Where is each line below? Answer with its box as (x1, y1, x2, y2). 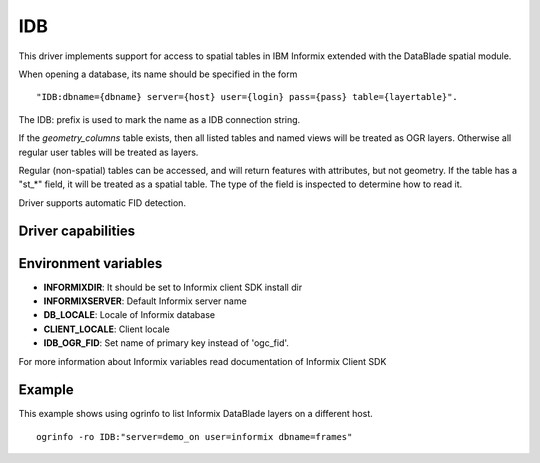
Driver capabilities (18, 223, 136, 240)
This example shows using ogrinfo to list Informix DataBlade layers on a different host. (18, 408, 374, 420)
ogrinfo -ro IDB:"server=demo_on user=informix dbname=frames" (36, 431, 353, 442)
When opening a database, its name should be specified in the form (18, 68, 298, 80)
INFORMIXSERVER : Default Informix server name (43, 295, 247, 307)
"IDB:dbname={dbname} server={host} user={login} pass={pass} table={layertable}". (36, 91, 459, 103)
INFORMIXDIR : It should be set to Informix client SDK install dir (43, 281, 303, 293)
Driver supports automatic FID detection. (18, 196, 187, 209)
